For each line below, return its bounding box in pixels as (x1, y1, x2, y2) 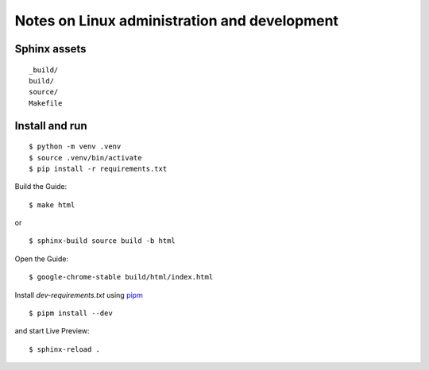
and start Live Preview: (14, 326, 91, 336)
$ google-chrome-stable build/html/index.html (29, 272, 214, 282)
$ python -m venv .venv (29, 142, 122, 151)
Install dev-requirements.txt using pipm (14, 290, 143, 299)
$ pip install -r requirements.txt (29, 164, 168, 173)
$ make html (29, 200, 75, 210)
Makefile (29, 98, 63, 107)
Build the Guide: (14, 182, 68, 191)
